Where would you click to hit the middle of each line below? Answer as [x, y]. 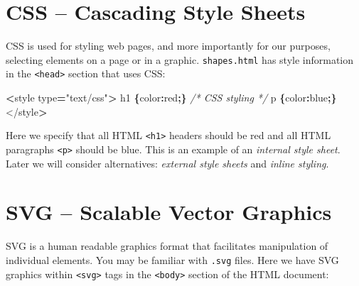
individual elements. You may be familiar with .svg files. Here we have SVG [172, 259]
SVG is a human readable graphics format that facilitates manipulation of [167, 246]
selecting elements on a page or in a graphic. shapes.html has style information [180, 59]
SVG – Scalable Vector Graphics [169, 212]
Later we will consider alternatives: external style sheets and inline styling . [167, 163]
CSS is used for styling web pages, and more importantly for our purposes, [168, 46]
